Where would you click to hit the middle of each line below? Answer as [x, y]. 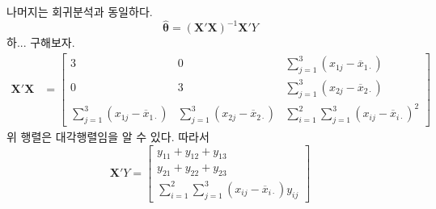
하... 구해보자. [41, 42]
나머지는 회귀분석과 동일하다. [80, 11]
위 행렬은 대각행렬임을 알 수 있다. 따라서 [108, 136]
